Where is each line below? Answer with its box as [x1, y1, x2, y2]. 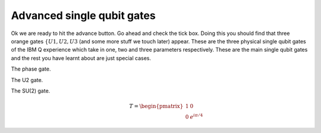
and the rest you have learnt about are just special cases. [11, 54, 152, 62]
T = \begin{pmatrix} [129, 103, 184, 110]
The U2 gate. [11, 76, 43, 83]
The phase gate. [11, 65, 51, 72]
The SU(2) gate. [11, 87, 51, 94]
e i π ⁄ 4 [190, 113, 203, 120]
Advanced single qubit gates [11, 9, 156, 22]
